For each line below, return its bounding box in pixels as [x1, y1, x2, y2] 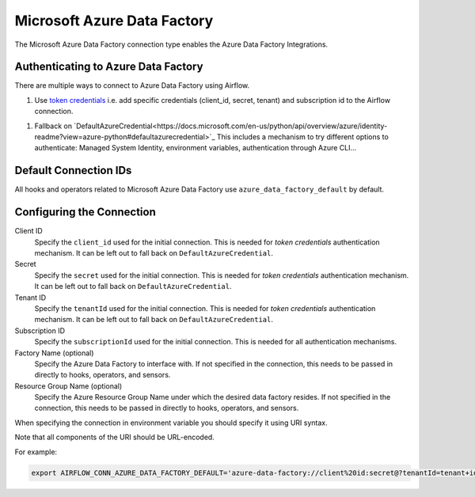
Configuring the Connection [14, 206, 156, 219]
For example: [14, 447, 58, 457]
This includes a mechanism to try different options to [216, 132, 389, 142]
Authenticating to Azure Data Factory [14, 60, 203, 74]
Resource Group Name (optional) [14, 381, 123, 391]
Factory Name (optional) [14, 348, 94, 358]
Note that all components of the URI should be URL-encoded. [14, 432, 215, 442]
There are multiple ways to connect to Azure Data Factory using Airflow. [14, 81, 250, 90]
